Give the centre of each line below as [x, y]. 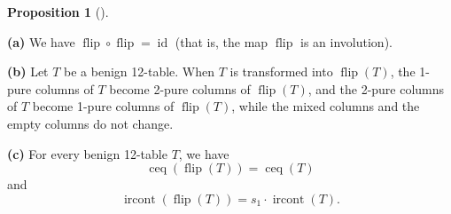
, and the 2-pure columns [376, 88]
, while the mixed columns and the [326, 106]
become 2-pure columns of [180, 88]
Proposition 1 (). [58, 12]
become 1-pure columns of [103, 106]
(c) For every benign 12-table [87, 153]
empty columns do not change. [90, 123]
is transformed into [281, 71]
